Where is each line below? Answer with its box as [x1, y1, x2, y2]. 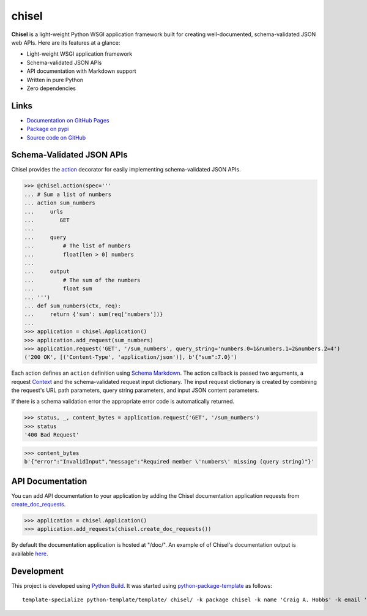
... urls [24, 208, 64, 215]
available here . [11, 550, 48, 557]
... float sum [24, 285, 92, 292]
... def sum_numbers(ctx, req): [24, 302, 122, 309]
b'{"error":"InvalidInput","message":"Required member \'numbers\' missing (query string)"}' [24, 458, 315, 465]
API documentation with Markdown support [26, 67, 136, 75]
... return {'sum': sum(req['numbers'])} [24, 311, 163, 318]
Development [11, 566, 64, 576]
